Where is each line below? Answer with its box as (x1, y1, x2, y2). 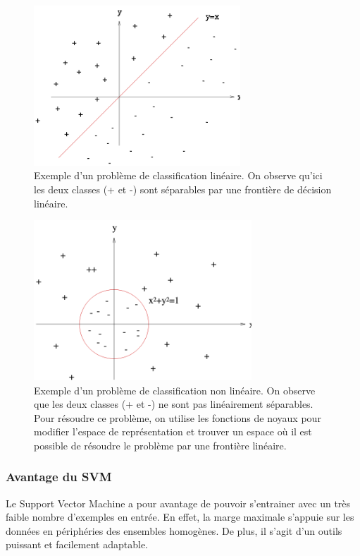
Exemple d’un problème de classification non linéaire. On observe (34, 382, 316, 397)
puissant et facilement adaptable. (6, 537, 148, 552)
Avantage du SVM (6, 468, 112, 485)
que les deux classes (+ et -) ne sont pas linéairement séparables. (34, 397, 314, 411)
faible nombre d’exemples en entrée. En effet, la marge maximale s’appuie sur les (6, 509, 354, 524)
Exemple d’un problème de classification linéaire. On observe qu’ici (34, 168, 323, 183)
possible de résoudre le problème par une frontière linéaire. (34, 437, 287, 452)
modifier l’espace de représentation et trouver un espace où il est (34, 424, 312, 439)
